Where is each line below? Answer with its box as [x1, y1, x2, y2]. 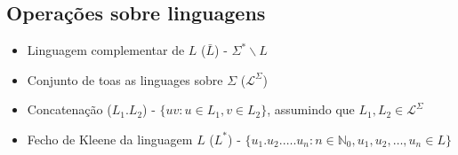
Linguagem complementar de [27, 41, 185, 59]
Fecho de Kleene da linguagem [27, 129, 193, 148]
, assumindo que [267, 100, 355, 119]
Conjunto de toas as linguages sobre [27, 70, 223, 89]
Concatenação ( [27, 100, 112, 119]
